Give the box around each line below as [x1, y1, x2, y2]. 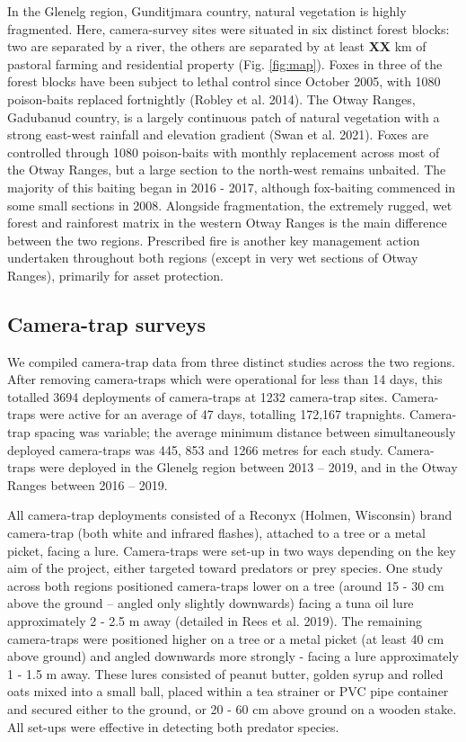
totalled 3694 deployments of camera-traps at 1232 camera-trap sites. [7, 387, 388, 406]
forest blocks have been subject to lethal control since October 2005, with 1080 [7, 72, 441, 91]
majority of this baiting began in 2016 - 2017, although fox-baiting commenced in [7, 177, 456, 196]
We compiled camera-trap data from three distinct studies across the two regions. [7, 352, 455, 371]
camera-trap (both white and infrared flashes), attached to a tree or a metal [7, 523, 426, 542]
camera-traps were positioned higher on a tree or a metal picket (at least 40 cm [7, 629, 444, 648]
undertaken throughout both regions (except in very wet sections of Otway [7, 248, 418, 267]
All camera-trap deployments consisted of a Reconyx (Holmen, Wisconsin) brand [7, 505, 453, 524]
